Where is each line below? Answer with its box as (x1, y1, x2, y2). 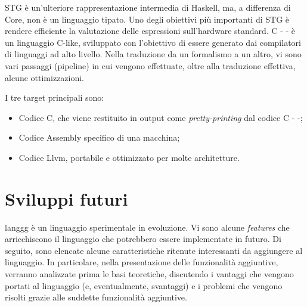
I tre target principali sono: (5, 91, 104, 104)
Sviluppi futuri (5, 186, 128, 210)
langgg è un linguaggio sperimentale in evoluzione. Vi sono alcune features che (5, 221, 290, 233)
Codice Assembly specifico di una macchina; (18, 131, 180, 144)
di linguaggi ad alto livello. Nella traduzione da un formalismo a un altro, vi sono (5, 48, 302, 60)
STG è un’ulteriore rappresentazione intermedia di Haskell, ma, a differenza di (5, 1, 291, 13)
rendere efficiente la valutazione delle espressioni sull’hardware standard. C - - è (5, 24, 296, 37)
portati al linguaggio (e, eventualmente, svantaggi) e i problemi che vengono (5, 279, 283, 292)
